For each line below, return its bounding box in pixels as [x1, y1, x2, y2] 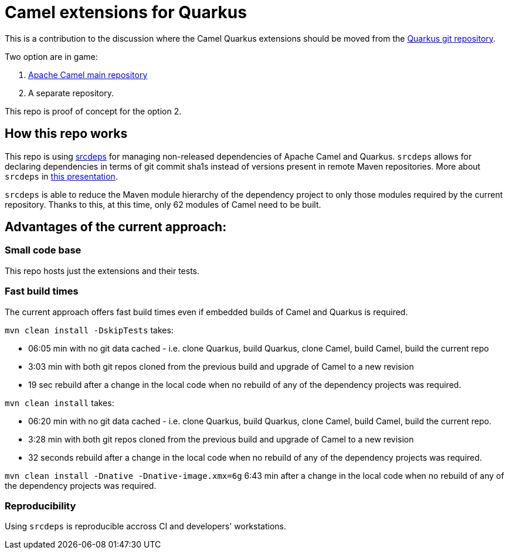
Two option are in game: [5, 51, 98, 62]
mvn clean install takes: [5, 397, 114, 408]
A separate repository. [28, 87, 114, 98]
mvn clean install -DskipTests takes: [5, 325, 174, 335]
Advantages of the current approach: [5, 219, 227, 235]
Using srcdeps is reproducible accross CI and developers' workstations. [5, 521, 287, 532]
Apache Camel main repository [28, 69, 148, 80]
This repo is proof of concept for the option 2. [5, 106, 182, 116]
